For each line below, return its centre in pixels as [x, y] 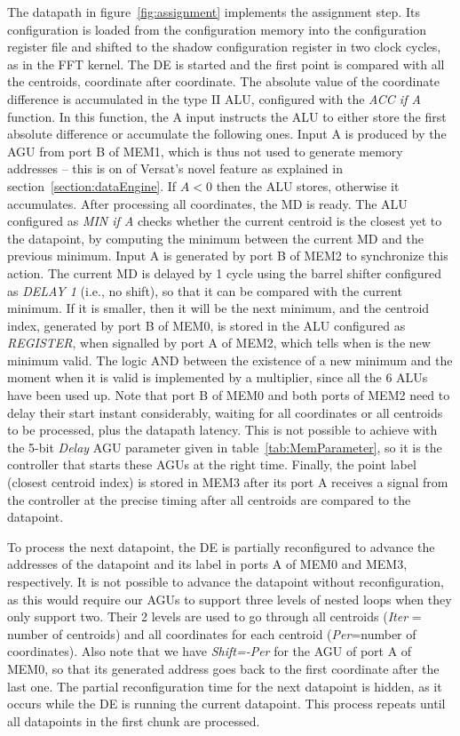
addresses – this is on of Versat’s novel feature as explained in [175, 168]
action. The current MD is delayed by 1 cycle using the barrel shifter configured [225, 272]
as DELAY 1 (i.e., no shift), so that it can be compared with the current [205, 290]
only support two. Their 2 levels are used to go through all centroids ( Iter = [214, 616]
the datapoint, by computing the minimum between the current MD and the [215, 238]
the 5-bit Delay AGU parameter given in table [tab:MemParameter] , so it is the [225, 447]
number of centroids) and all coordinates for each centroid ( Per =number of [212, 633]
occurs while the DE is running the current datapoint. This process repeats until [226, 704]
